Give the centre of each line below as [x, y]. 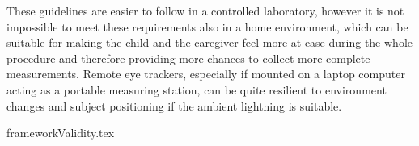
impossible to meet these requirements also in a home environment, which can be [207, 26]
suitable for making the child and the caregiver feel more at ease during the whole [209, 42]
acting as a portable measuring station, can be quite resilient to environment [197, 89]
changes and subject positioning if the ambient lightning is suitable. [174, 105]
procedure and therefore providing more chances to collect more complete [188, 58]
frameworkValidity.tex [61, 133]
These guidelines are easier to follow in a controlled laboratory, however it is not [205, 10]
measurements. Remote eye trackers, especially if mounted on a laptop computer [206, 74]
